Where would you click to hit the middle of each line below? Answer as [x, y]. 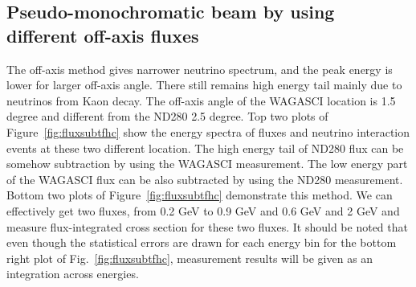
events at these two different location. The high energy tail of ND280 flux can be [205, 148]
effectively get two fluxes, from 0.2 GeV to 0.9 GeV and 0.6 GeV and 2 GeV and [203, 210]
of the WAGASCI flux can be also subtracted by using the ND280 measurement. [205, 179]
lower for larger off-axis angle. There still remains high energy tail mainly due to [204, 85]
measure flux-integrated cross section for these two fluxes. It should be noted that [207, 226]
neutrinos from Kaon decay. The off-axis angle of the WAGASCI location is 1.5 [201, 100]
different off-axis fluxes [103, 35]
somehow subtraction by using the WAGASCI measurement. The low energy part [207, 164]
